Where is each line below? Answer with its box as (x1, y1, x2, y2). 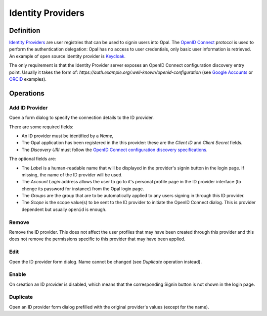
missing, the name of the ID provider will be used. (21, 171, 123, 178)
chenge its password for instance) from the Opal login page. (21, 186, 144, 192)
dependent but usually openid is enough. (21, 206, 107, 212)
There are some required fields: (9, 124, 74, 130)
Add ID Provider (9, 104, 48, 111)
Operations (9, 89, 44, 98)
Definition (9, 26, 41, 35)
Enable (9, 271, 27, 278)
